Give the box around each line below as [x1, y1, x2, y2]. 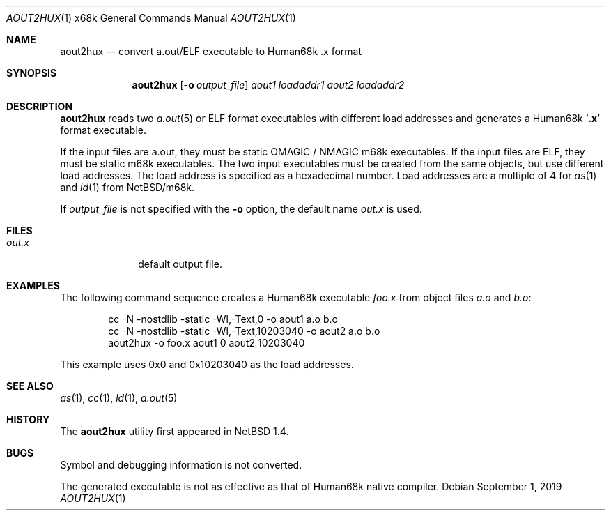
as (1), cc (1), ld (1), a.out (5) [60, 392, 178, 404]
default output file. [138, 258, 222, 270]
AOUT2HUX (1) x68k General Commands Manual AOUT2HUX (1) [6, 12, 296, 24]
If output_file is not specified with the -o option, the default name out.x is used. [60, 203, 422, 215]
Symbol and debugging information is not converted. [60, 459, 302, 471]
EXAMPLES [6, 280, 60, 291]
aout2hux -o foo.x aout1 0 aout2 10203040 [108, 337, 305, 349]
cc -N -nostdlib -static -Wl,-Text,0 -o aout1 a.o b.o [108, 313, 338, 325]
